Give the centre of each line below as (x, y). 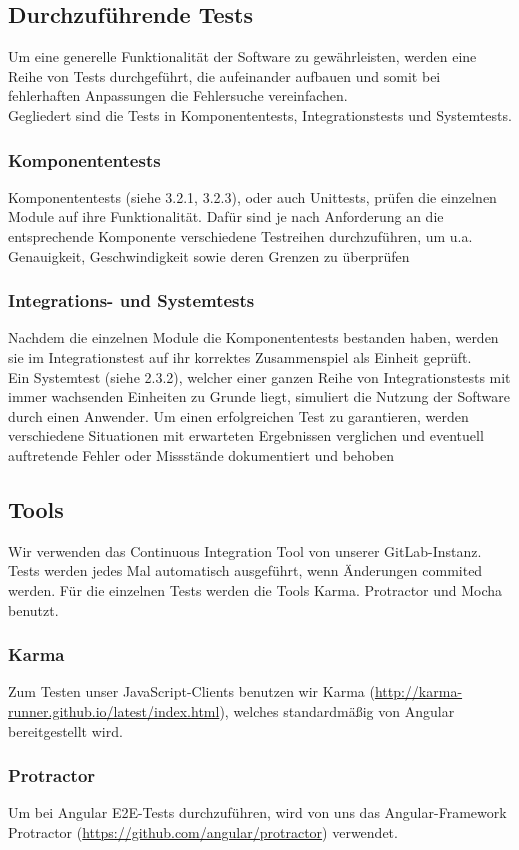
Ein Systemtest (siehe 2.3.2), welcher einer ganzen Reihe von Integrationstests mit (259, 376)
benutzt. (33, 609)
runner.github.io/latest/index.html (114, 710)
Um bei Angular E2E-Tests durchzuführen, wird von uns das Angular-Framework (257, 812)
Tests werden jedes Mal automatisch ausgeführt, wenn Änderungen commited (245, 570)
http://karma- (418, 691)
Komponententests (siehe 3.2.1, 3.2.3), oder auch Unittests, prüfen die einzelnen (252, 196)
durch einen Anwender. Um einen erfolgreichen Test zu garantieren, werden (238, 415)
